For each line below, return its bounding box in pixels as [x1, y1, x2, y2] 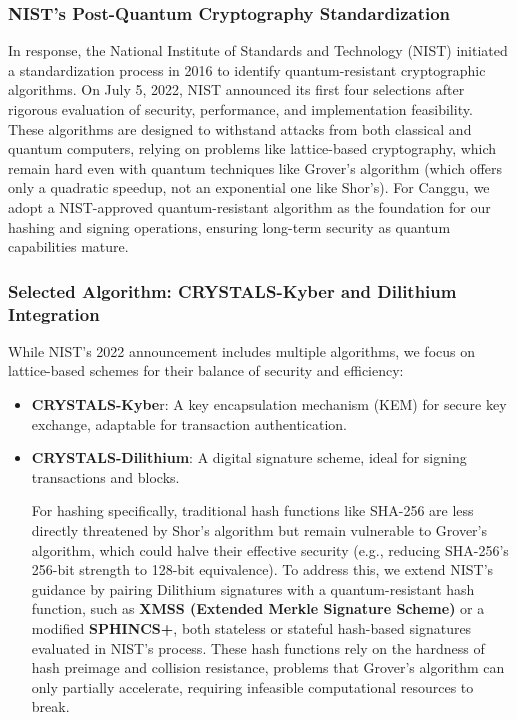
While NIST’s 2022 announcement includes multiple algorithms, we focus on [8, 340, 476, 361]
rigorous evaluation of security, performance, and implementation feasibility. [8, 99, 473, 119]
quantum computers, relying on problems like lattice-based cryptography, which [8, 138, 497, 159]
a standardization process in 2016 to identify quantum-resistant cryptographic [8, 59, 486, 80]
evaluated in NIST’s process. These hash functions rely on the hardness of [31, 637, 485, 658]
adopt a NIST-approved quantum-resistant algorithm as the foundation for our [8, 196, 491, 217]
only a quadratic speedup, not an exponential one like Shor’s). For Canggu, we [8, 177, 490, 198]
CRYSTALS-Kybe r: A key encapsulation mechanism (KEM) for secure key [31, 394, 507, 415]
